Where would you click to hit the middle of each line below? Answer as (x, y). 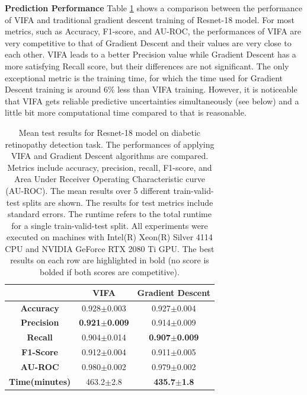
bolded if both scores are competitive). (110, 272)
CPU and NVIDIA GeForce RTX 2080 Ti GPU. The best (110, 248)
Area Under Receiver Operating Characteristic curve (110, 179)
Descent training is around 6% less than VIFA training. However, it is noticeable (151, 89)
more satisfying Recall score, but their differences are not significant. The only (147, 66)
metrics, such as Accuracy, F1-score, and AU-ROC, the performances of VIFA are (153, 31)
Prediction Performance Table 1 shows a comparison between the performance (153, 8)
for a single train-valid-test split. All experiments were (110, 225)
